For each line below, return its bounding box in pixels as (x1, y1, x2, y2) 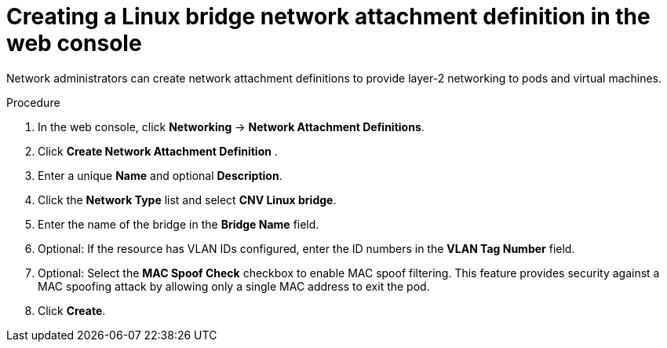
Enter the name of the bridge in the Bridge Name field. (38, 217, 319, 231)
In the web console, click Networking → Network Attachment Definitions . (38, 119, 425, 134)
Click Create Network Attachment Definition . (38, 144, 278, 158)
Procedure (6, 95, 60, 109)
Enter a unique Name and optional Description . (38, 168, 282, 182)
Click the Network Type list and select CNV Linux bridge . (38, 192, 337, 207)
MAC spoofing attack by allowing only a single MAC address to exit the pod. (38, 279, 430, 293)
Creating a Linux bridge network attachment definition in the (6, 3, 651, 30)
